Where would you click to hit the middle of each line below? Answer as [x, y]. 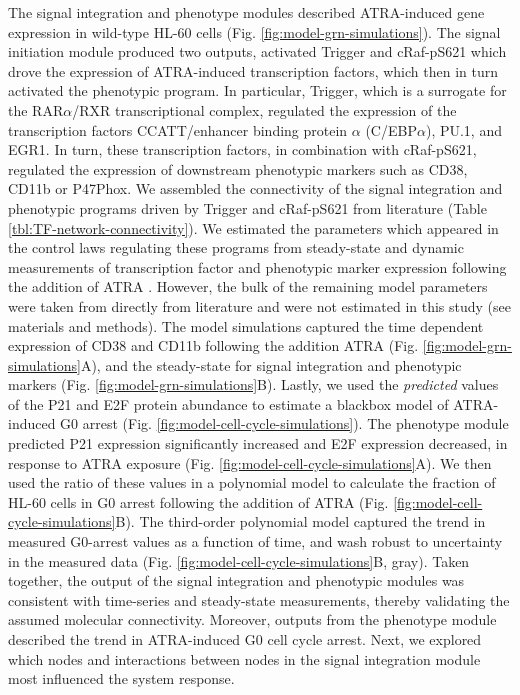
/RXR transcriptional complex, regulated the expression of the [264, 109]
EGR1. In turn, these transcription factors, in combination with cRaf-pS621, [242, 149]
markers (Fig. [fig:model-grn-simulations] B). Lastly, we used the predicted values [253, 384]
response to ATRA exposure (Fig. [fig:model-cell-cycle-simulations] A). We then [250, 462]
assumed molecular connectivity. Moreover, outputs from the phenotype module [252, 619]
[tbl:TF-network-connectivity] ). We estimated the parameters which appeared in [253, 227]
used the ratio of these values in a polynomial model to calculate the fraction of [252, 482]
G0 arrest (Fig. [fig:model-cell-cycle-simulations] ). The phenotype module [284, 423]
